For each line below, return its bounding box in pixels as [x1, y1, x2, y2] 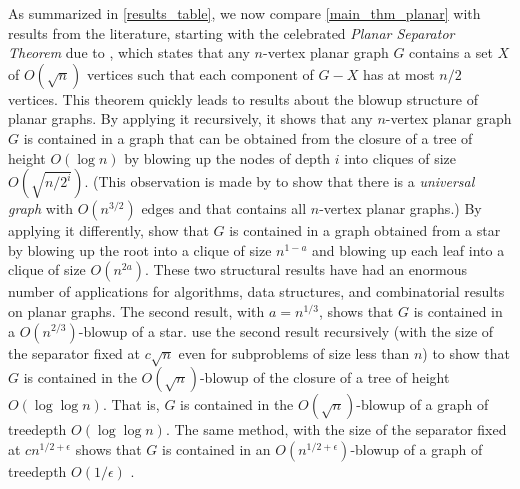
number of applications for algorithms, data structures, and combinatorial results [8, 281, 505, 302]
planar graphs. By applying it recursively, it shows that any [8, 108, 373, 129]
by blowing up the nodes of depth [124, 147, 331, 168]
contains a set [409, 42, 493, 63]
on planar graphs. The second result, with [8, 300, 265, 321]
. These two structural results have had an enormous [144, 259, 468, 280]
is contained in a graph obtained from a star [229, 220, 501, 241]
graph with [8, 198, 74, 219]
